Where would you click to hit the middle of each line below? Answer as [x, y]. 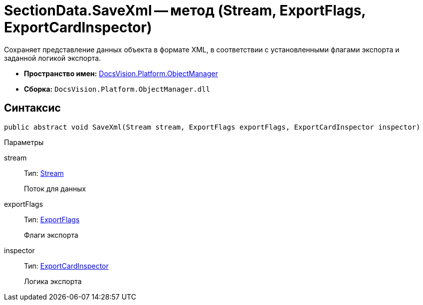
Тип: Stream [44, 173]
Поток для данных [55, 188]
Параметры [24, 142]
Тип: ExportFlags [52, 219]
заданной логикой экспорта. [53, 58]
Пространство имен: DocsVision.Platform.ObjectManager [121, 73]
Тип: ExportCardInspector [66, 266]
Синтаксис [32, 108]
